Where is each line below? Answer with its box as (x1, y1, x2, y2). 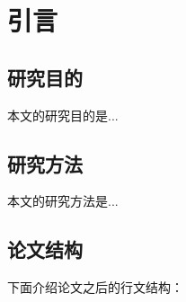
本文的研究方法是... (7, 191, 119, 210)
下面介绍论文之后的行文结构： (7, 278, 183, 297)
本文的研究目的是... (7, 105, 119, 124)
